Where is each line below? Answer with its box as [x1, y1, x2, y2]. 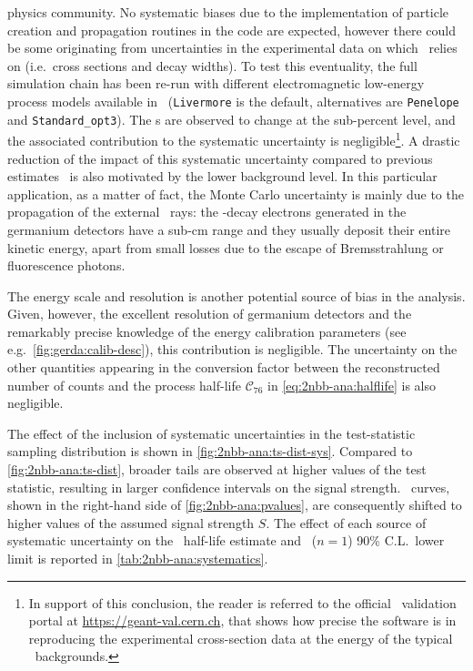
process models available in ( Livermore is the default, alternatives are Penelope [7, 91, 459, 110]
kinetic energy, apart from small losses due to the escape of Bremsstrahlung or [7, 238, 444, 257]
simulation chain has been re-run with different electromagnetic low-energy [7, 74, 425, 93]
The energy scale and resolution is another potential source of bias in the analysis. [7, 286, 466, 305]
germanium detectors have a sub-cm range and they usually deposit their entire [7, 219, 450, 239]
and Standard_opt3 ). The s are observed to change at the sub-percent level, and [7, 109, 456, 128]
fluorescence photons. [7, 256, 126, 275]
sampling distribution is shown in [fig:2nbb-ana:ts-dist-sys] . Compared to [7, 442, 413, 461]
